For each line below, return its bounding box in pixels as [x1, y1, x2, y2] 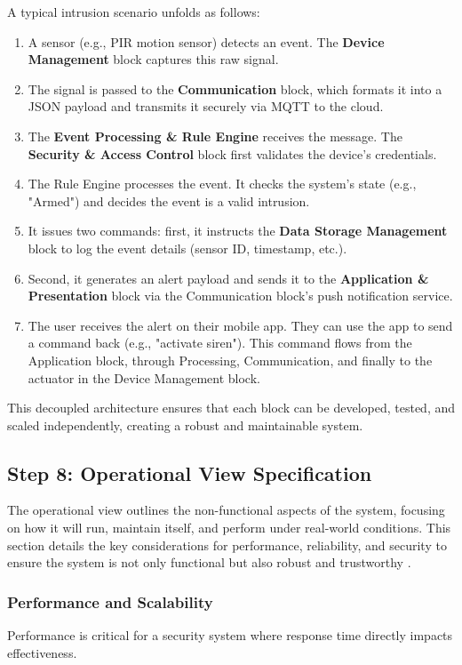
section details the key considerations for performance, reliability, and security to [7, 535, 447, 554]
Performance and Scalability [7, 590, 213, 613]
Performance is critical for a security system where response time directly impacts [7, 626, 453, 645]
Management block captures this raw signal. [28, 50, 279, 68]
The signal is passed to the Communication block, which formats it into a [28, 79, 442, 98]
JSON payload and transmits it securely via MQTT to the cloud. [28, 97, 384, 116]
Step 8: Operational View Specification [7, 459, 372, 486]
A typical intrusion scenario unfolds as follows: [7, 3, 260, 20]
